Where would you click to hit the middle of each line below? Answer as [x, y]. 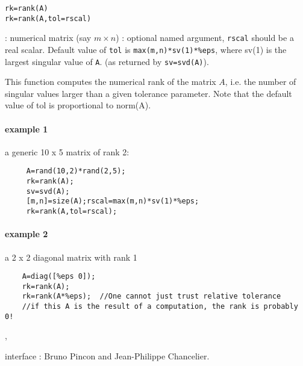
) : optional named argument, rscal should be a [205, 38]
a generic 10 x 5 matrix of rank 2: [67, 151]
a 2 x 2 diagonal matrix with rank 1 [71, 257]
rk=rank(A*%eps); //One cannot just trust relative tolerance [151, 296]
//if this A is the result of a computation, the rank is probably [160, 307]
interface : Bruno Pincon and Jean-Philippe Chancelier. [107, 356]
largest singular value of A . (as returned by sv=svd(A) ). [107, 61]
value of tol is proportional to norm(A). [78, 105]
